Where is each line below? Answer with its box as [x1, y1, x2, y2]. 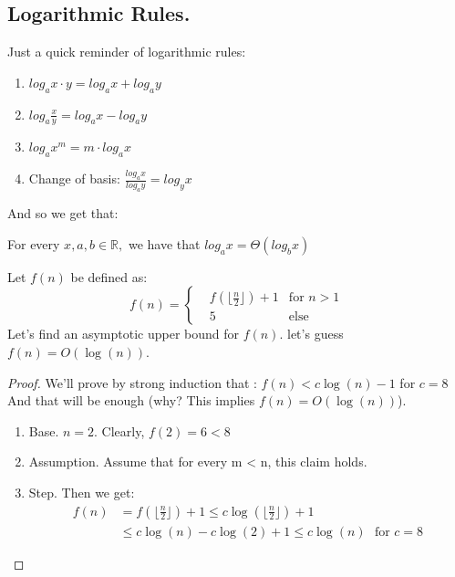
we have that [128, 234, 201, 253]
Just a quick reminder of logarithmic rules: [7, 42, 246, 61]
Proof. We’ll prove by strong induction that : [7, 372, 257, 392]
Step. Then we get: [28, 483, 135, 502]
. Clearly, [94, 421, 145, 440]
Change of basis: [28, 169, 120, 188]
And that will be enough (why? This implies [7, 391, 255, 410]
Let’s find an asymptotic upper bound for [7, 324, 240, 343]
